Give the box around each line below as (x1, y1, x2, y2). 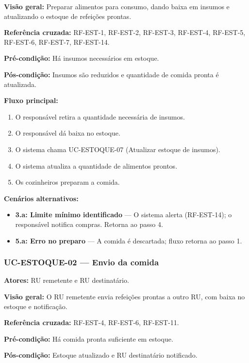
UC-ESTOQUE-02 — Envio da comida (4, 256, 159, 268)
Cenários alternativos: (4, 193, 79, 203)
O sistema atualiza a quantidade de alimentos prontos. (15, 160, 178, 171)
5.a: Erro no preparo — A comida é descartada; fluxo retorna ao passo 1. (15, 235, 242, 245)
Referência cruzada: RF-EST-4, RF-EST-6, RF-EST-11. (4, 317, 179, 328)
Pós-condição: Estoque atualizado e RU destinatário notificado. (4, 350, 198, 360)
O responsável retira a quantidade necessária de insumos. (15, 111, 185, 121)
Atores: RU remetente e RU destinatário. (4, 275, 129, 285)
